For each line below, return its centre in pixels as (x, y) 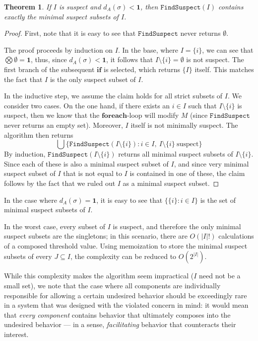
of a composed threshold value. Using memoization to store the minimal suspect (126, 245)
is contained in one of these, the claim (187, 173)
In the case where (31, 200)
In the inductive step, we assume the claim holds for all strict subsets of (113, 96)
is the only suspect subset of (93, 79)
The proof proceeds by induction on (59, 49)
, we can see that (228, 49)
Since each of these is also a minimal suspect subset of (86, 163)
